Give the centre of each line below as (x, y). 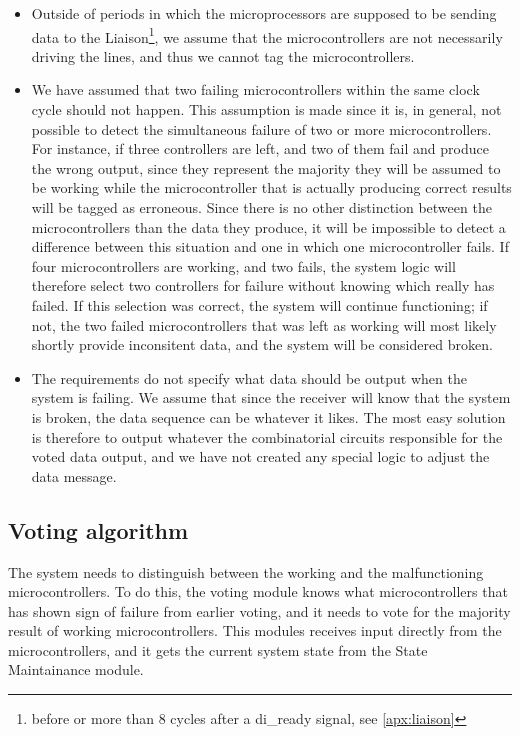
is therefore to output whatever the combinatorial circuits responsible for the (267, 436)
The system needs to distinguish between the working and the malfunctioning (246, 571)
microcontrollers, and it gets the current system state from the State (218, 649)
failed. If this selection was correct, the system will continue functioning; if (259, 304)
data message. (74, 475)
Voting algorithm (98, 529)
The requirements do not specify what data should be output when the (249, 377)
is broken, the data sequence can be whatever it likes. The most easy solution (268, 416)
